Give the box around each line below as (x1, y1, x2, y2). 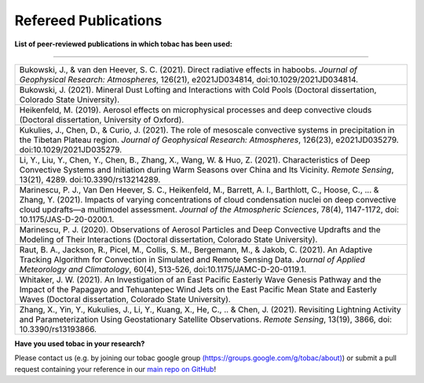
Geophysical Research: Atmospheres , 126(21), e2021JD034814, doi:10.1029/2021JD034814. (19, 74, 359, 85)
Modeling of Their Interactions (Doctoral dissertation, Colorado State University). (19, 234, 318, 245)
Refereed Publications (14, 12, 163, 29)
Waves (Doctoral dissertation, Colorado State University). (19, 294, 231, 305)
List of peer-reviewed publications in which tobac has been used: (14, 39, 233, 49)
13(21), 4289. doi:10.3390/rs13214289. (19, 173, 161, 184)
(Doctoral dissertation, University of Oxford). (19, 114, 185, 125)
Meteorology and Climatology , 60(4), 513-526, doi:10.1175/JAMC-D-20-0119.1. (19, 264, 306, 275)
